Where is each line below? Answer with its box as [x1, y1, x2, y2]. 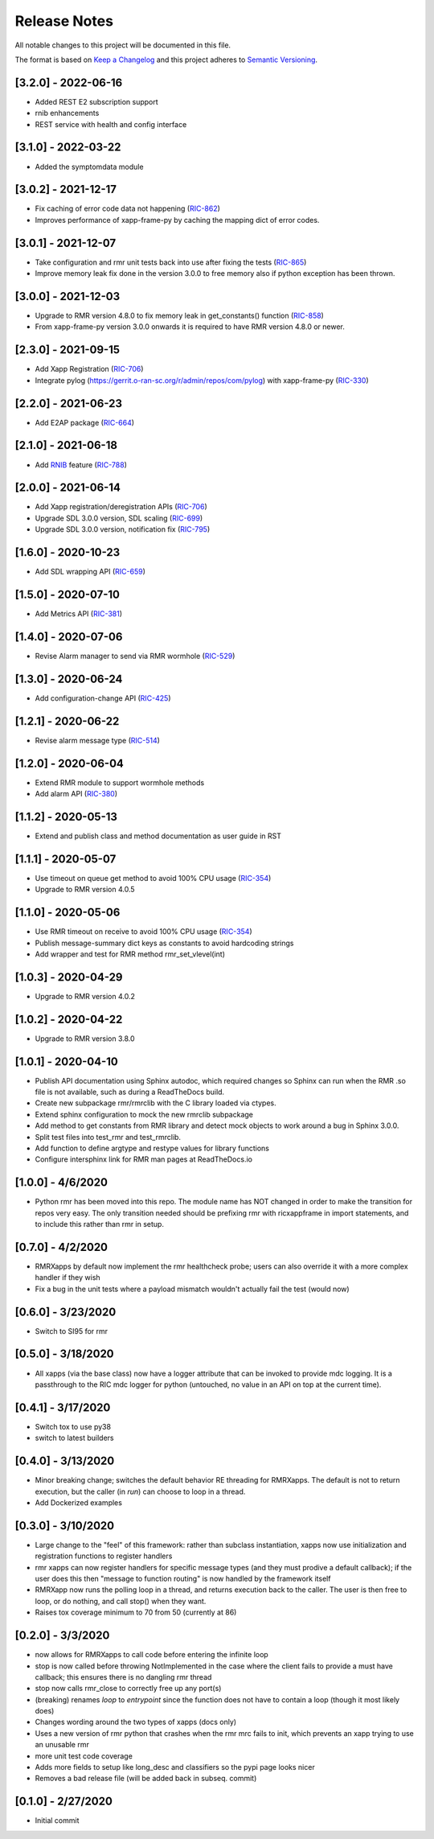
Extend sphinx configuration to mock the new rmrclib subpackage [35, 1109, 253, 1119]
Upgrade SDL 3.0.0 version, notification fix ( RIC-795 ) [35, 525, 211, 534]
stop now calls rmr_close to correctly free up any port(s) [35, 1684, 222, 1693]
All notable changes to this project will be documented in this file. [14, 40, 231, 50]
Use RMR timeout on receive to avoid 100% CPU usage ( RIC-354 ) [35, 927, 252, 936]
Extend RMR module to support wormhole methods [35, 777, 205, 788]
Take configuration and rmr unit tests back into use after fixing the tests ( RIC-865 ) [35, 257, 307, 267]
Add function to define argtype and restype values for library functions [35, 1143, 269, 1153]
